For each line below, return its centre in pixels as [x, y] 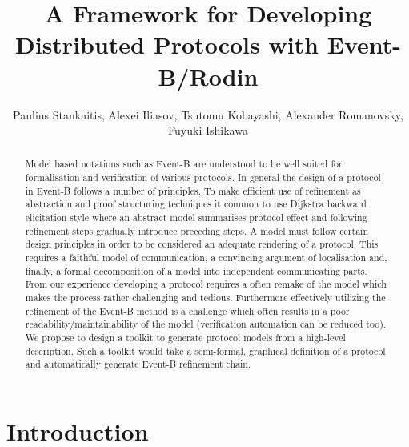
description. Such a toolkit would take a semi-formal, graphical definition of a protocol [205, 350]
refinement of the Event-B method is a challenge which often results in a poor [187, 310]
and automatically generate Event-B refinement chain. [138, 364]
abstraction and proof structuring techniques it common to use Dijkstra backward [196, 204]
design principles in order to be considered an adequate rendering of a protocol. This [202, 244]
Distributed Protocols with [167, 44]
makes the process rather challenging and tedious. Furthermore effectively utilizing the [205, 298]
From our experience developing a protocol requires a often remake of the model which [206, 284]
